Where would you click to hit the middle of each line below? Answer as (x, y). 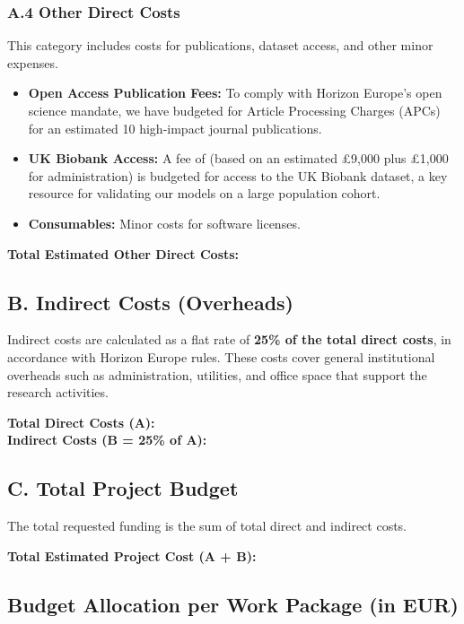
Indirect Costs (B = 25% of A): (107, 440)
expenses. (33, 62)
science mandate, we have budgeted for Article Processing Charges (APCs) (234, 110)
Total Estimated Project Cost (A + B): (132, 555)
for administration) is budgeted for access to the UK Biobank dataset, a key (238, 175)
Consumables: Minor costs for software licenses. (164, 223)
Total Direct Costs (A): (81, 422)
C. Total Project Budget (123, 488)
